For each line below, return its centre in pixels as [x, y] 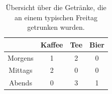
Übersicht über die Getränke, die [56, 7]
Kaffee [52, 44]
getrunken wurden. [56, 27]
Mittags [21, 70]
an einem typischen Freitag [56, 17]
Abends [20, 83]
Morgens [21, 57]
